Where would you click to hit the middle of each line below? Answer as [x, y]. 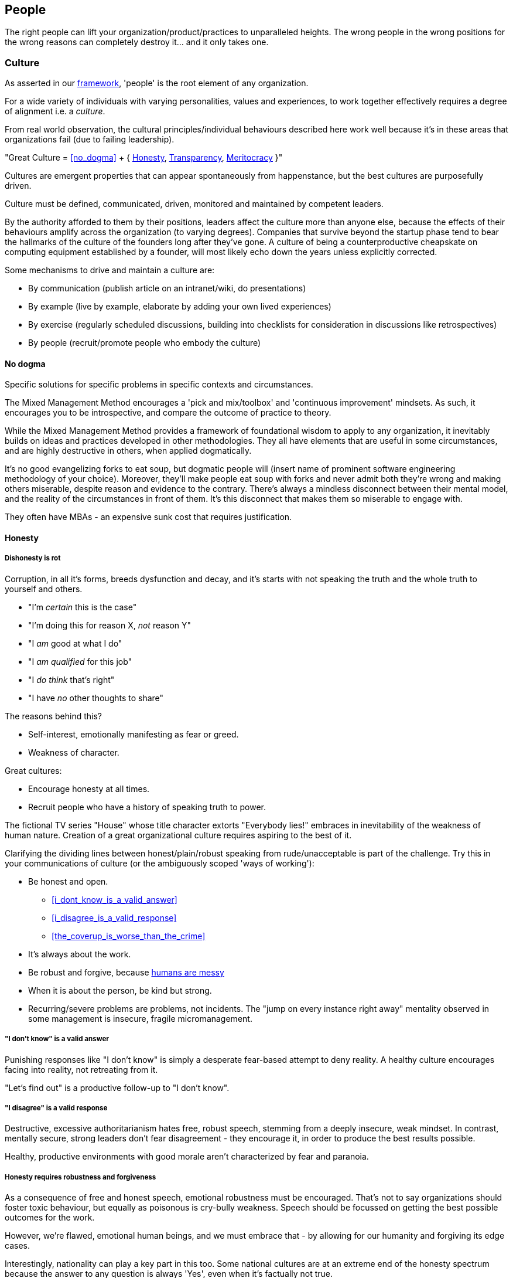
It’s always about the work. [80, 954]
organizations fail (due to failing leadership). [90, 140]
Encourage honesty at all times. [89, 788]
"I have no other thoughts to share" [96, 698]
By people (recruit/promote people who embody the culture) [145, 343]
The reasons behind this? [53, 716]
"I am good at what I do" [75, 643]
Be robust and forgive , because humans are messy [126, 972]
